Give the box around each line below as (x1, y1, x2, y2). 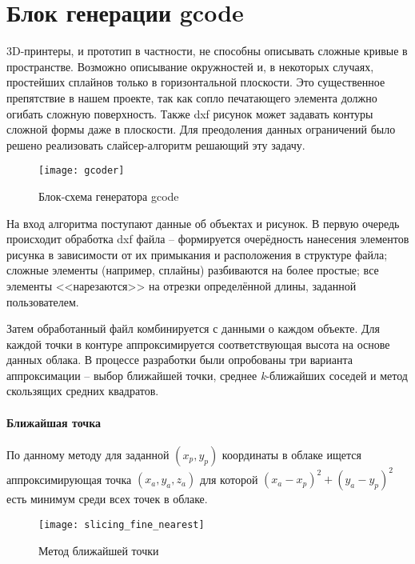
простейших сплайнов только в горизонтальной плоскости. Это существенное (6, 74, 385, 90)
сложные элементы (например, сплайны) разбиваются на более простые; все (6, 262, 379, 278)
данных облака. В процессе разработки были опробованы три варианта (6, 351, 353, 368)
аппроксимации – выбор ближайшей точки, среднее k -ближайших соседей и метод (6, 366, 408, 383)
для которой (199, 470, 258, 487)
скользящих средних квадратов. (6, 382, 159, 399)
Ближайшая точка (6, 414, 102, 430)
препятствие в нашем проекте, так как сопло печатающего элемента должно (6, 89, 377, 106)
